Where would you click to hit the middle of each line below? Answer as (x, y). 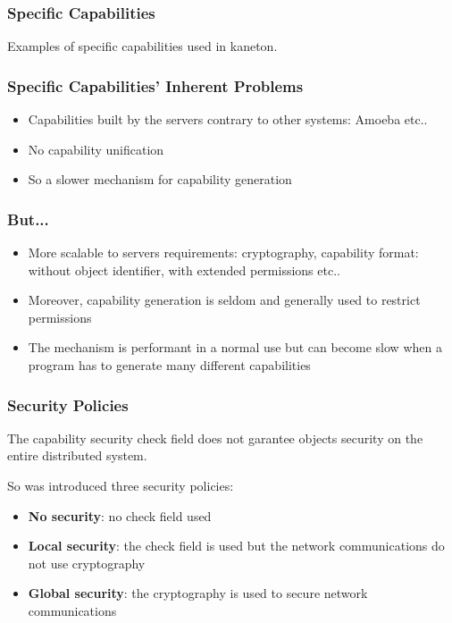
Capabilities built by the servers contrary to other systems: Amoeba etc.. (228, 119)
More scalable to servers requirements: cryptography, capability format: (223, 253)
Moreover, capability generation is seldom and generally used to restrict (224, 300)
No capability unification (96, 149)
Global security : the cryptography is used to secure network (198, 593)
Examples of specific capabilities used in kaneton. (142, 46)
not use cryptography (87, 563)
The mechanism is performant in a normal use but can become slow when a (235, 347)
